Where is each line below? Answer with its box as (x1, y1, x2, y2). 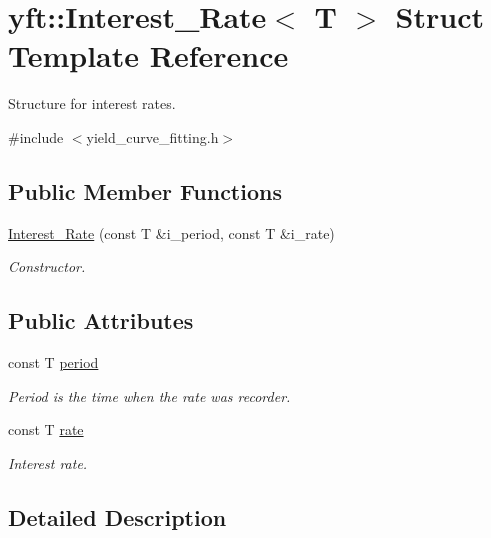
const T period (8, 352, 99, 373)
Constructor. (8, 256, 86, 277)
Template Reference (8, 35, 289, 76)
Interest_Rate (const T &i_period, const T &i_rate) (8, 222, 335, 243)
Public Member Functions (8, 175, 282, 206)
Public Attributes (8, 305, 194, 336)
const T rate (8, 419, 84, 440)
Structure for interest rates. (8, 93, 176, 114)
